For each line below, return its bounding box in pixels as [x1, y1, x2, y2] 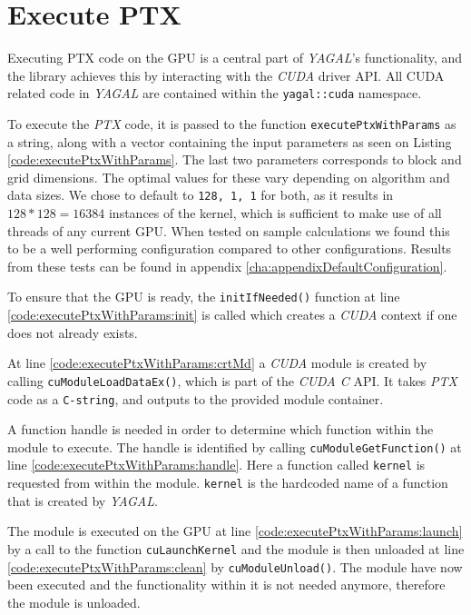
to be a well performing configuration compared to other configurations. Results [7, 239, 452, 258]
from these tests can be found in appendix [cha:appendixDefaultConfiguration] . [7, 256, 447, 275]
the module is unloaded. [7, 592, 141, 611]
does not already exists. [7, 322, 138, 342]
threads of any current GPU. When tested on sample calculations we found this [7, 221, 450, 240]
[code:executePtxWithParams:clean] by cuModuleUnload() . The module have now [7, 557, 463, 576]
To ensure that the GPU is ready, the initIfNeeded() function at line [7, 287, 400, 306]
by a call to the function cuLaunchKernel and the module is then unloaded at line [7, 539, 465, 558]
